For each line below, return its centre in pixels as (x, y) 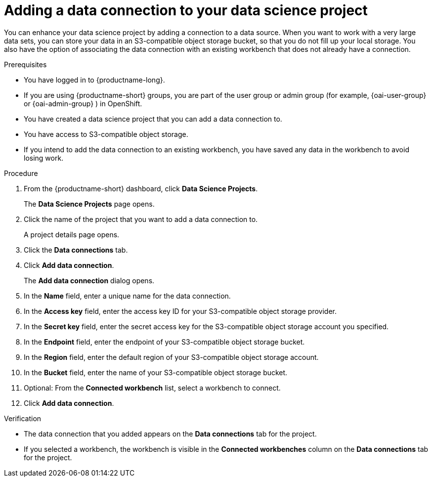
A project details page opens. (72, 234)
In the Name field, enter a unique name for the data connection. (127, 296)
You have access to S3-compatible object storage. (106, 134)
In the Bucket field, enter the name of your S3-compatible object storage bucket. (156, 372)
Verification (23, 418)
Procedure (21, 173)
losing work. (44, 158)
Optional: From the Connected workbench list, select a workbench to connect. (152, 388)
